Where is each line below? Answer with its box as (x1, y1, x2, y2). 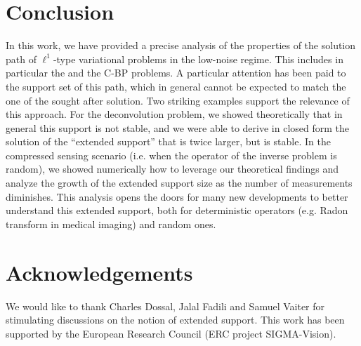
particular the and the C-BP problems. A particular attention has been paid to (6, 65, 346, 80)
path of (6, 51, 37, 66)
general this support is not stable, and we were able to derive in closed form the (6, 120, 349, 135)
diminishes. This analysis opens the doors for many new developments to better (6, 189, 348, 204)
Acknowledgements (6, 258, 193, 286)
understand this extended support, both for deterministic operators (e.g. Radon (6, 203, 348, 218)
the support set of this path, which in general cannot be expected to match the (6, 79, 346, 93)
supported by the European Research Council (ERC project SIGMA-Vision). (6, 326, 336, 340)
